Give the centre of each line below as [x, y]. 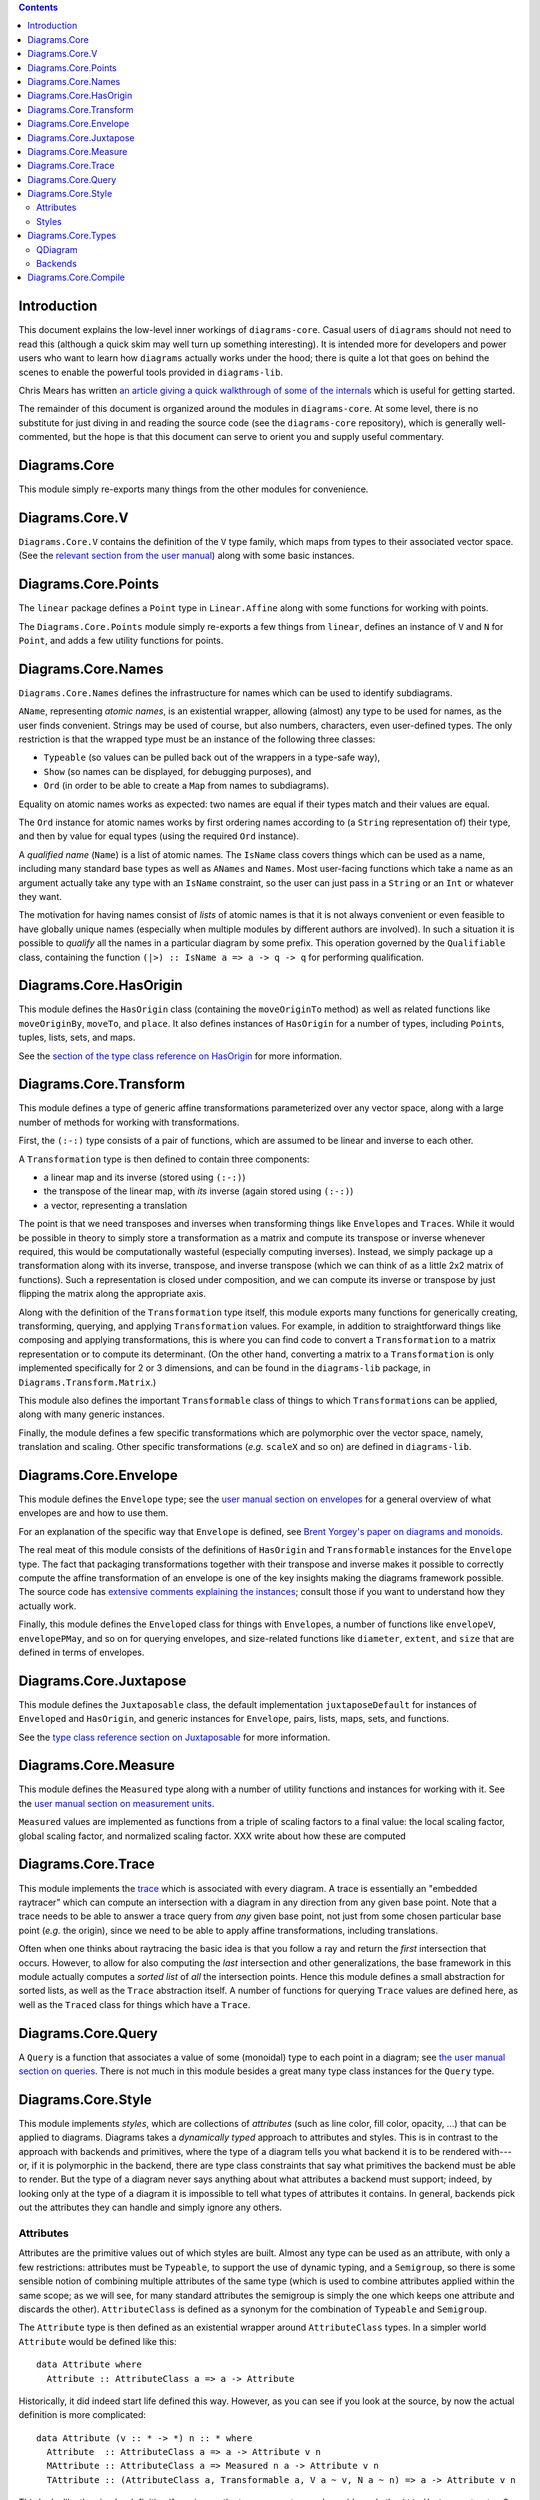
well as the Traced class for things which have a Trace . [134, 2004]
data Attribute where [89, 2364]
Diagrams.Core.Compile [76, 277]
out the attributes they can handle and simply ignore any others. [150, 2207]
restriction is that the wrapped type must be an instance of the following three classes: [197, 739]
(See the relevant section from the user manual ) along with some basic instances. [186, 556]
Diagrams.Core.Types [72, 236]
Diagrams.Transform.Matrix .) [87, 1382]
